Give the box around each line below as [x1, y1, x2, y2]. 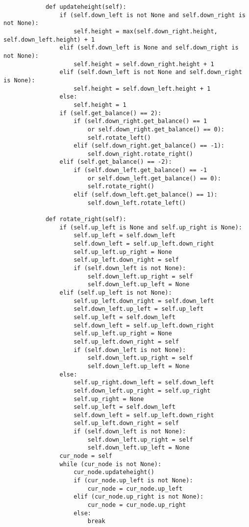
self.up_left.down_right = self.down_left [74, 297, 214, 304]
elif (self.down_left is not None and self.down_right [59, 69, 242, 76]
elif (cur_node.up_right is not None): [74, 493, 204, 501]
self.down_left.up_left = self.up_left [74, 305, 204, 313]
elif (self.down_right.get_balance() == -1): [74, 142, 225, 150]
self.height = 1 [74, 101, 126, 108]
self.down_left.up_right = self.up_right [74, 387, 211, 394]
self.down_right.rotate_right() [87, 150, 193, 157]
